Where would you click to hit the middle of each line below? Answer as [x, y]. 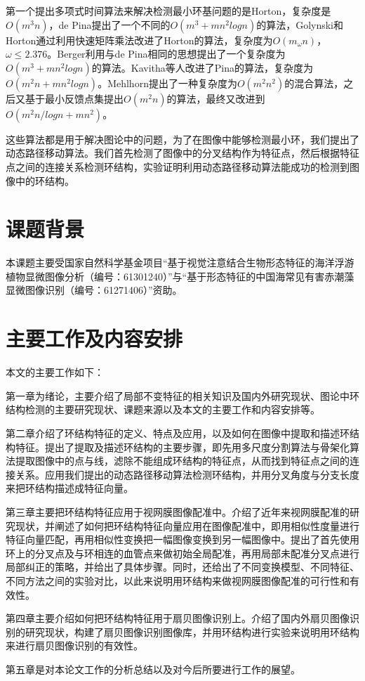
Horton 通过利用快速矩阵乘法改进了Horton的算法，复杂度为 [139, 40]
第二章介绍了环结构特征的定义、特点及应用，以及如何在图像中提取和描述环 [178, 433]
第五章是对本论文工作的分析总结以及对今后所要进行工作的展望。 [153, 669]
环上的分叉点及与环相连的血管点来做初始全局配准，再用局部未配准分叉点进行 [182, 553]
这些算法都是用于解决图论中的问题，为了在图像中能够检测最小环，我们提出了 [182, 139]
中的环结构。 [45, 180]
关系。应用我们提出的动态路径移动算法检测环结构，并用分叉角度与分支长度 [187, 474]
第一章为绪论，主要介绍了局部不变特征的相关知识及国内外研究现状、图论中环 [182, 395]
